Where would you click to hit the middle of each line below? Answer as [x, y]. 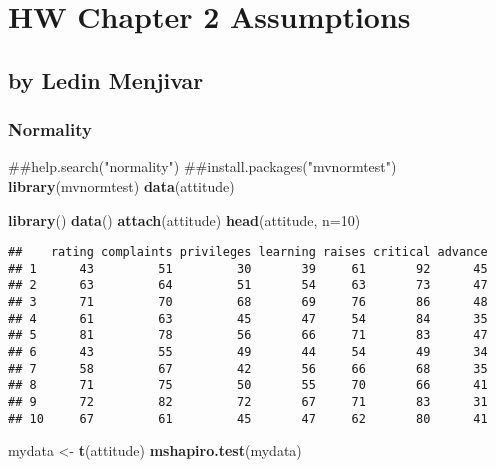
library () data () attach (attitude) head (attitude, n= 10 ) [184, 219]
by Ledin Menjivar [106, 79]
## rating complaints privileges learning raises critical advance [248, 252]
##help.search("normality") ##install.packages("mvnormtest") [202, 166]
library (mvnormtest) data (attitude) [121, 185]
